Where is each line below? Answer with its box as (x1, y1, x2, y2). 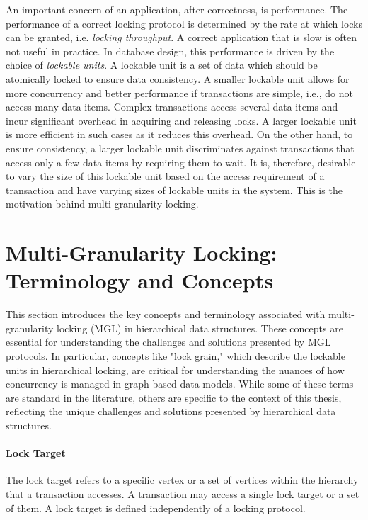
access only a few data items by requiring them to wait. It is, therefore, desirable (6, 154, 356, 169)
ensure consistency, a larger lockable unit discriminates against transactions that (6, 140, 355, 155)
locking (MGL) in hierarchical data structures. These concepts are (57, 320, 343, 335)
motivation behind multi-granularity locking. (6, 196, 199, 211)
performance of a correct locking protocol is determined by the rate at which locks (6, 16, 363, 30)
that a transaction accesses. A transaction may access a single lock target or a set (6, 486, 360, 501)
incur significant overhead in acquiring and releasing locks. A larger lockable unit (6, 113, 357, 128)
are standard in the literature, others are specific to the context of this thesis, (6, 390, 342, 405)
